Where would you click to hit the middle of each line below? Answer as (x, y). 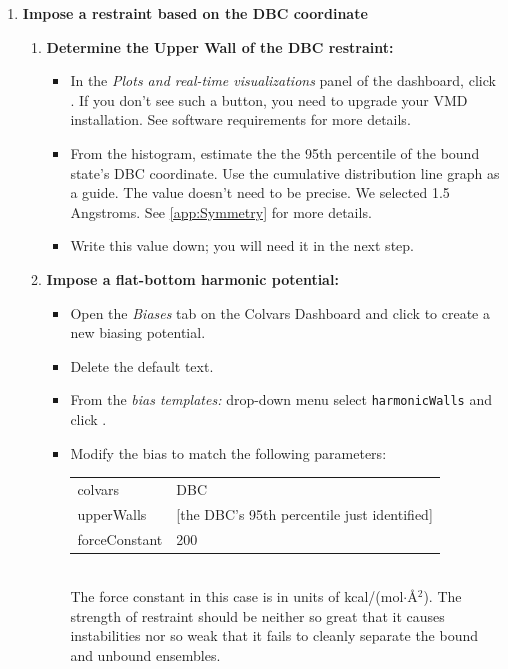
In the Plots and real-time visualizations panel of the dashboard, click (283, 80)
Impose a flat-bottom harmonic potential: (192, 278)
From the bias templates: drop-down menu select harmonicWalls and (281, 399)
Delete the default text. (142, 365)
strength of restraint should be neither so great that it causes (257, 615)
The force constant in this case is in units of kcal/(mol (237, 596)
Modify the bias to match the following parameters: (228, 452)
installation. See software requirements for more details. (240, 119)
